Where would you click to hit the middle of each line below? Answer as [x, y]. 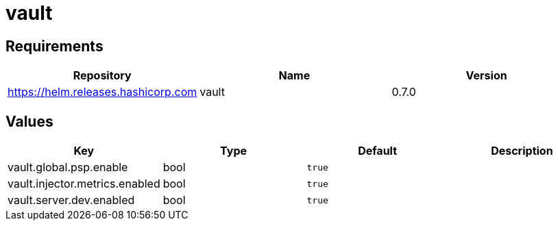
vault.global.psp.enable [68, 167]
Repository [102, 76]
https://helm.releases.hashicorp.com [102, 92]
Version [486, 76]
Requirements [54, 46]
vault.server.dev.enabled [71, 200]
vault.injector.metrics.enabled [84, 184]
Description [522, 151]
